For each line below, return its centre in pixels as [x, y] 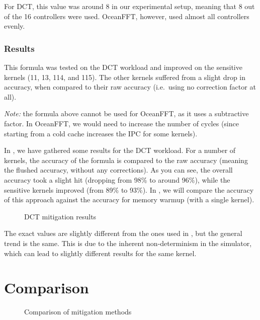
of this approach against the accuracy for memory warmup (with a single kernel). [129, 199]
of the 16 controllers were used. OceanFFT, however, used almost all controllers [127, 16]
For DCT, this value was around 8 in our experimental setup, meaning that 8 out [129, 6]
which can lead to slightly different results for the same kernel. [100, 253]
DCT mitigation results [60, 216]
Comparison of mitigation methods [78, 312]
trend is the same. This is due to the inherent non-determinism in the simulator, [128, 243]
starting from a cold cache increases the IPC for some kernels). [101, 133]
